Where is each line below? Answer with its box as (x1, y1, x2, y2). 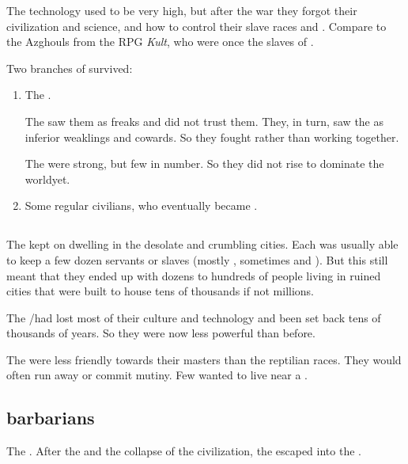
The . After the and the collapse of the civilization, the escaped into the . (6, 443, 361, 459)
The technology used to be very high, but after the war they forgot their (6, 2, 357, 18)
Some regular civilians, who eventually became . (25, 197, 258, 214)
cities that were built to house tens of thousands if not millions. (6, 283, 315, 299)
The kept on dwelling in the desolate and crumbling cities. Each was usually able (6, 236, 399, 253)
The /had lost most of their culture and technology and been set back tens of (6, 309, 381, 325)
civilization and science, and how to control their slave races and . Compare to (6, 17, 387, 34)
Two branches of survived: (6, 59, 133, 76)
